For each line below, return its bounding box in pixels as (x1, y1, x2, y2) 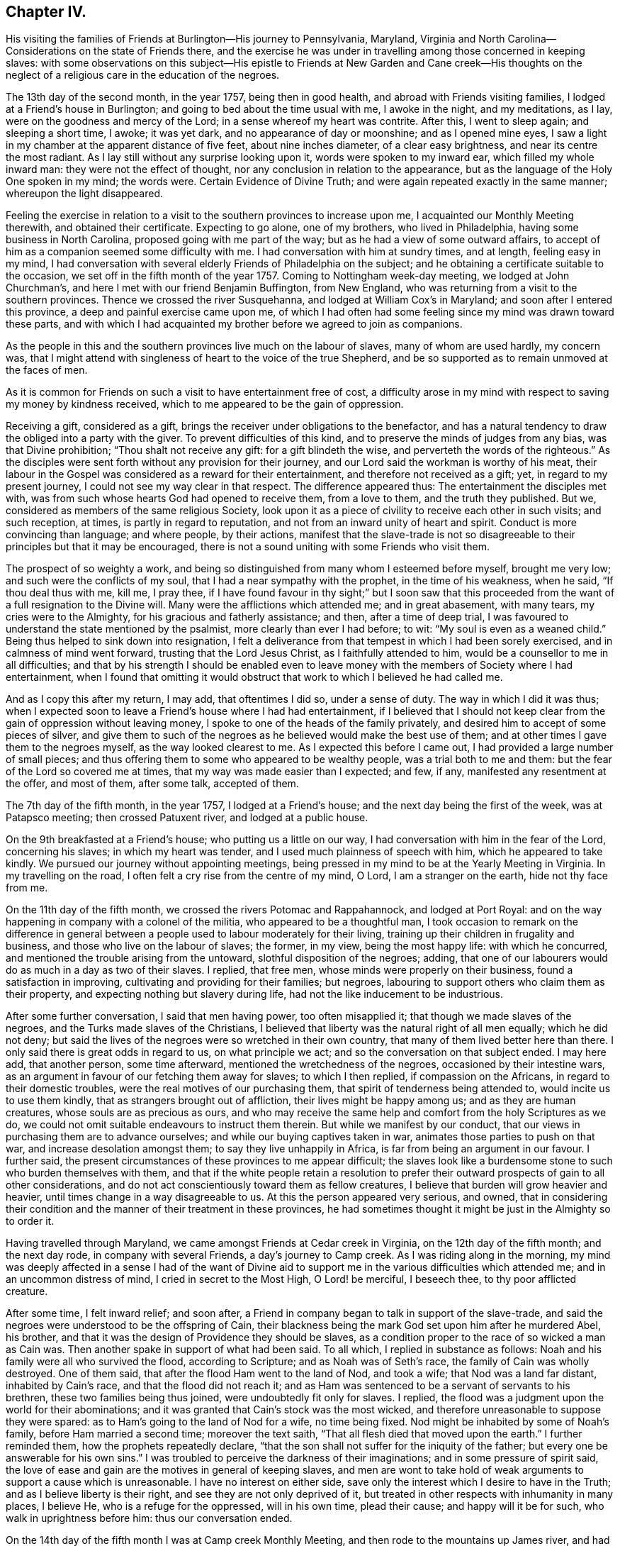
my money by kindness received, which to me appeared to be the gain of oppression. (6, 398, 404, 411)
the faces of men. (6, 364, 88, 377)
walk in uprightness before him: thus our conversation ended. (6, 1512, 293, 1525)
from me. (6, 882, 48, 894)
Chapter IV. (6, 3, 87, 21)
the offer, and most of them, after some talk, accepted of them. (6, 777, 299, 790)
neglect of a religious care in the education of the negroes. (6, 69, 280, 82)
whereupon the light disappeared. (6, 187, 163, 200)
